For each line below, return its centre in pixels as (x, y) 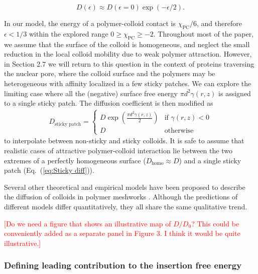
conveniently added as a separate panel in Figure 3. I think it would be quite (122, 233)
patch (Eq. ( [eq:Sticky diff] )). (49, 170)
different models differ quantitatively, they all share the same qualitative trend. (126, 206)
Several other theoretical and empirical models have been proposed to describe (125, 187)
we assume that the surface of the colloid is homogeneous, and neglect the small (127, 44)
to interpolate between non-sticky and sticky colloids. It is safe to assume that (124, 141)
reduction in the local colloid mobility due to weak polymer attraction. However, (128, 54)
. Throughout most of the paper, (204, 33)
